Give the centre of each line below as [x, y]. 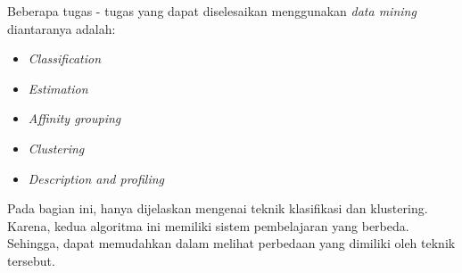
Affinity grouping [74, 118]
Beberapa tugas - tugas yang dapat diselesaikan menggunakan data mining [212, 11]
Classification [65, 58]
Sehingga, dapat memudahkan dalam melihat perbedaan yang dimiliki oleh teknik [231, 243]
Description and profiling [96, 178]
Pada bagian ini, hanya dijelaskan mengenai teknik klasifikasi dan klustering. [218, 208]
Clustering [56, 148]
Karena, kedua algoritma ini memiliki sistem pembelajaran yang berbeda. [208, 225]
